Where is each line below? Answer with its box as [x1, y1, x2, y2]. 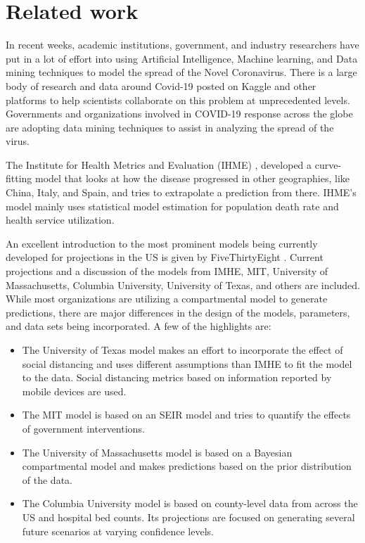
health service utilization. [6, 212, 115, 227]
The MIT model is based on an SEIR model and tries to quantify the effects [22, 407, 351, 422]
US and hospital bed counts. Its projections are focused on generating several [22, 509, 355, 524]
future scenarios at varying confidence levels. [22, 523, 214, 538]
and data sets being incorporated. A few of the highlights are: [6, 319, 271, 333]
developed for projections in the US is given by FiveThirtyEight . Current [6, 250, 324, 264]
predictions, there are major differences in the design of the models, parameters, [6, 305, 350, 319]
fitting [6, 171, 32, 186]
